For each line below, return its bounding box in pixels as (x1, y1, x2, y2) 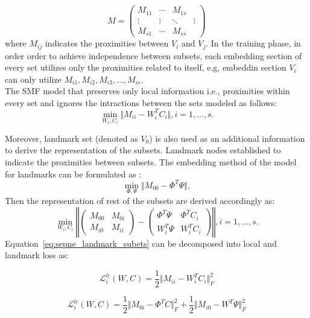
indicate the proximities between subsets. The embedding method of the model (5, 156, 297, 168)
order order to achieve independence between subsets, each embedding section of (5, 49, 302, 62)
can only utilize (5, 72, 62, 85)
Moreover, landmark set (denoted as (5, 132, 138, 144)
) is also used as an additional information (149, 132, 305, 144)
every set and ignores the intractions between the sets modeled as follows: (5, 96, 277, 109)
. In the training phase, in (206, 37, 301, 49)
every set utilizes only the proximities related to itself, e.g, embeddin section (5, 61, 286, 74)
